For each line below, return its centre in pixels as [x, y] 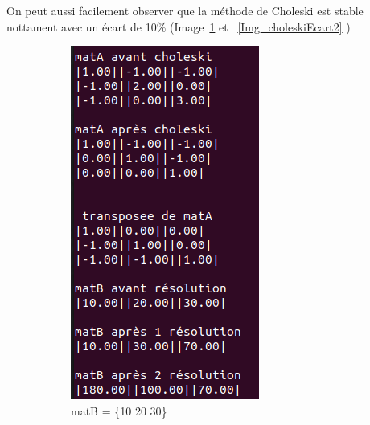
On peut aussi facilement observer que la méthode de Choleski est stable [185, 10]
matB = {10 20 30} [119, 410]
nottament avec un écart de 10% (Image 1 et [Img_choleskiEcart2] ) [179, 26]
